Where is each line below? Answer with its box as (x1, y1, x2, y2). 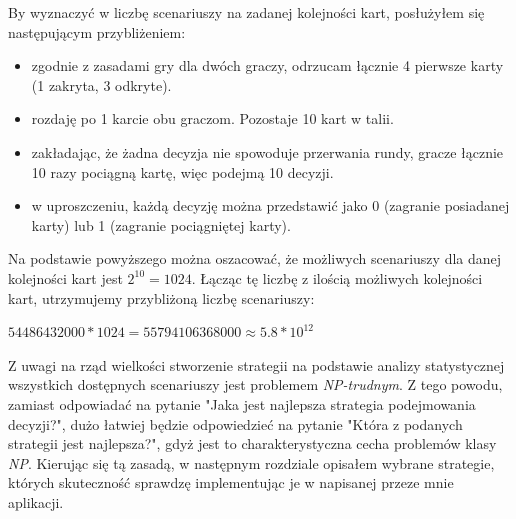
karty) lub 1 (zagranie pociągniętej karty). (31, 214, 291, 235)
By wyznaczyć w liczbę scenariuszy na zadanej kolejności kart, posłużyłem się (8, 2, 485, 22)
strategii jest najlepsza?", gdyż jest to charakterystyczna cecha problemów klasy (8, 433, 497, 454)
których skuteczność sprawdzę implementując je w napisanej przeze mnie (8, 472, 454, 493)
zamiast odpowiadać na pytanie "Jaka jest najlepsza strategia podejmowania (8, 393, 476, 414)
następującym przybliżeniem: (8, 21, 186, 42)
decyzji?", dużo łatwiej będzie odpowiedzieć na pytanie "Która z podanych (8, 413, 463, 434)
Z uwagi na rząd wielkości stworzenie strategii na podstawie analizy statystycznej (8, 354, 505, 375)
